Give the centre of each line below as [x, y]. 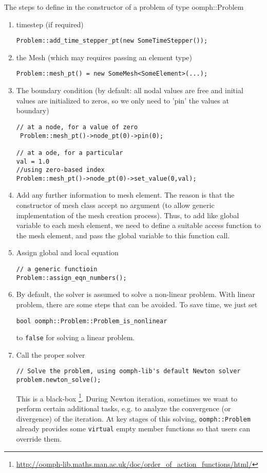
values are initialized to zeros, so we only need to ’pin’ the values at [122, 100]
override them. [39, 438]
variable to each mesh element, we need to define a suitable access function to [138, 225]
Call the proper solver [51, 354]
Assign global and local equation [67, 252]
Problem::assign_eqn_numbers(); [71, 278]
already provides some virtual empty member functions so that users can [133, 428]
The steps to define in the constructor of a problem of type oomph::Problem [124, 7]
